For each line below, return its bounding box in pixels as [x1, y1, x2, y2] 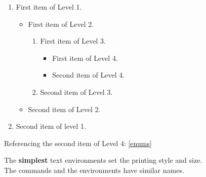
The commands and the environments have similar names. [4, 164, 184, 175]
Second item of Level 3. [40, 86, 113, 97]
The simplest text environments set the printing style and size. [4, 155, 202, 165]
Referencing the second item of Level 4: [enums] [4, 137, 152, 148]
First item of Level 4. [52, 52, 118, 63]
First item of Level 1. [16, 2, 82, 12]
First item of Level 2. [28, 18, 94, 29]
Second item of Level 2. [28, 103, 101, 114]
